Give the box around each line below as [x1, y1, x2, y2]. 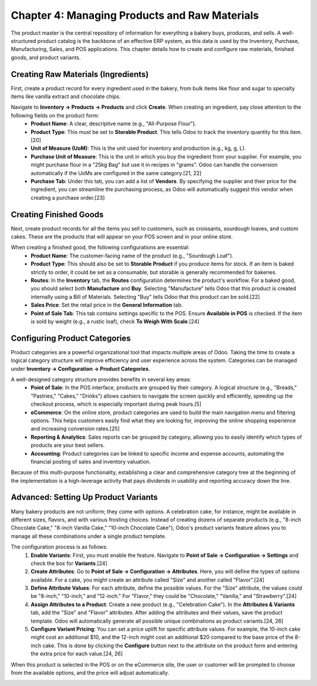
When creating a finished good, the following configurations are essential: [11, 244, 190, 251]
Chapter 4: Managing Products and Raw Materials [11, 9, 259, 22]
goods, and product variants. [11, 53, 81, 61]
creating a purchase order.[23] [31, 194, 105, 201]
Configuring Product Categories [11, 333, 131, 343]
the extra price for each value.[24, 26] [31, 650, 123, 657]
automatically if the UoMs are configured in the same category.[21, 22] [31, 169, 202, 176]
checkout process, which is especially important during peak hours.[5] [31, 401, 202, 408]
